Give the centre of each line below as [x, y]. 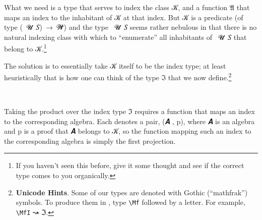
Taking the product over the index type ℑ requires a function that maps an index [129, 111]
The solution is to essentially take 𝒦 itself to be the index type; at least [115, 65]
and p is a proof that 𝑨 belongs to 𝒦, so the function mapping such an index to [128, 131]
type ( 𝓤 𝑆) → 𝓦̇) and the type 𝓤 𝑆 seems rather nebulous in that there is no [130, 27]
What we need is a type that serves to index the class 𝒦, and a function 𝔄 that [127, 7]
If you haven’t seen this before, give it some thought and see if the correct [130, 165]
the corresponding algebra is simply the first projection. [90, 141]
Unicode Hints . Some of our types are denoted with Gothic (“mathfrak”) [132, 192]
